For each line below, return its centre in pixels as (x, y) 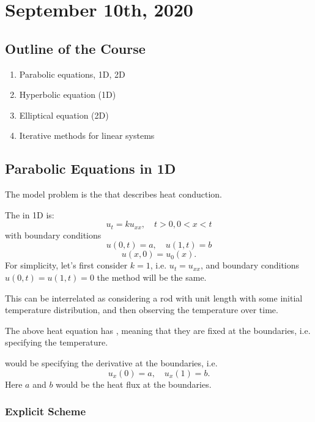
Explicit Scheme (46, 411)
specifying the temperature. (57, 342)
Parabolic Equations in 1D (91, 168)
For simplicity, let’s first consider (66, 265)
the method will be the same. (152, 277)
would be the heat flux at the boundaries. (134, 384)
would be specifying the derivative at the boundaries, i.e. (111, 362)
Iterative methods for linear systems (87, 135)
